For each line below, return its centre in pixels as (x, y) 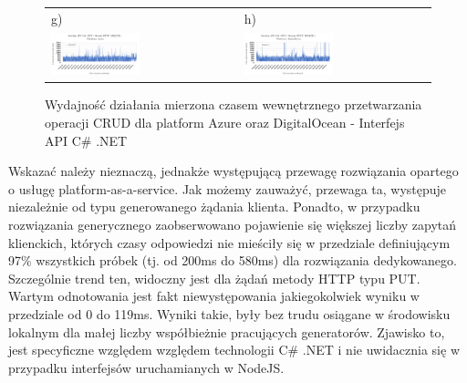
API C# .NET (86, 140)
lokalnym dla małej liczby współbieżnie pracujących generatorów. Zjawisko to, (227, 331)
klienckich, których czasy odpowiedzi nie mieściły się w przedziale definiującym (229, 242)
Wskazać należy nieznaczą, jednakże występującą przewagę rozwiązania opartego (233, 171)
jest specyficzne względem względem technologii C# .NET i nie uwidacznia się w (234, 350)
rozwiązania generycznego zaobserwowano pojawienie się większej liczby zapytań (233, 224)
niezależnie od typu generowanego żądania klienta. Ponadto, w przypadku (214, 207)
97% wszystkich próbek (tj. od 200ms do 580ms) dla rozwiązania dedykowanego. (233, 260)
